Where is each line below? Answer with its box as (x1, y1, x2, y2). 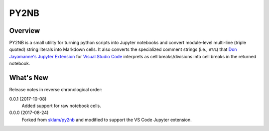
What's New (9, 74, 48, 82)
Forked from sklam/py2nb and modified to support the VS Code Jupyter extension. (21, 117, 192, 123)
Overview (9, 26, 40, 35)
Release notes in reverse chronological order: (9, 87, 103, 93)
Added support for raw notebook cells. (21, 103, 102, 109)
